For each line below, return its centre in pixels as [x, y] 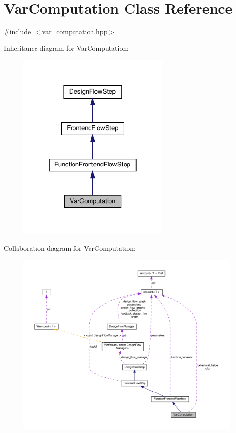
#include [18, 31]
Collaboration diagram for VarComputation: [70, 248]
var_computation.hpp [75, 31]
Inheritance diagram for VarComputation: [66, 48]
